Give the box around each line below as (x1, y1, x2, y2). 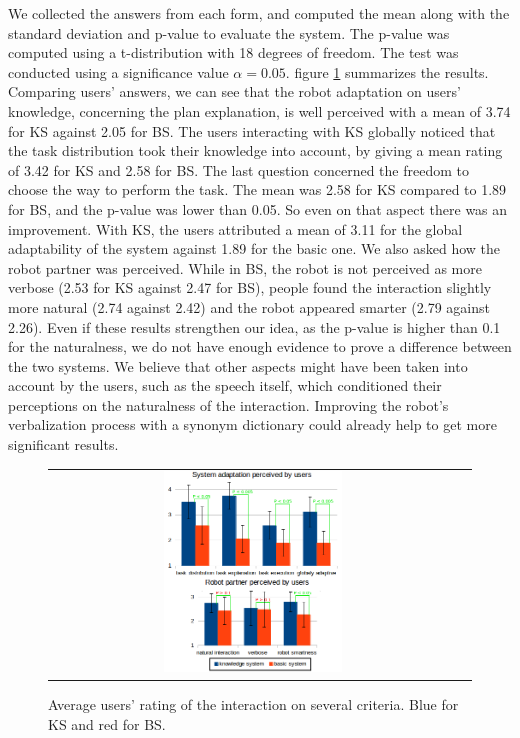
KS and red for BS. (48, 713, 166, 734)
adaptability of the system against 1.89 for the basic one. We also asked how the (8, 238, 501, 259)
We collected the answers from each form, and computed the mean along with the (8, 3, 510, 23)
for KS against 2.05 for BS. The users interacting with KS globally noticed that (8, 120, 496, 141)
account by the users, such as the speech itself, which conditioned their (8, 375, 442, 396)
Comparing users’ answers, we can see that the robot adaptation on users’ (8, 81, 461, 102)
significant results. (8, 434, 119, 455)
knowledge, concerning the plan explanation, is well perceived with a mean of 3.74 (8, 100, 511, 121)
